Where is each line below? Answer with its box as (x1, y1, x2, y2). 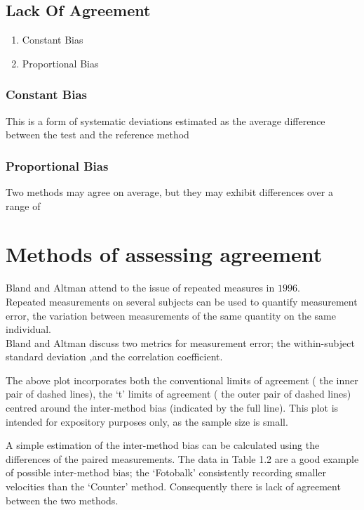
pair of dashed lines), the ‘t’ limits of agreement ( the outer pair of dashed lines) (6, 386, 351, 401)
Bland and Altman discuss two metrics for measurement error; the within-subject (6, 335, 355, 350)
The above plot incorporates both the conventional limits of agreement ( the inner (6, 372, 358, 387)
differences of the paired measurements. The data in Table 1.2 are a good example (6, 451, 359, 466)
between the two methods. (6, 492, 119, 507)
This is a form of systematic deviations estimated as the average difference (6, 113, 325, 128)
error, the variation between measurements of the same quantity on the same (6, 308, 337, 322)
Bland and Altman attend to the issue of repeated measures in (6, 280, 275, 295)
